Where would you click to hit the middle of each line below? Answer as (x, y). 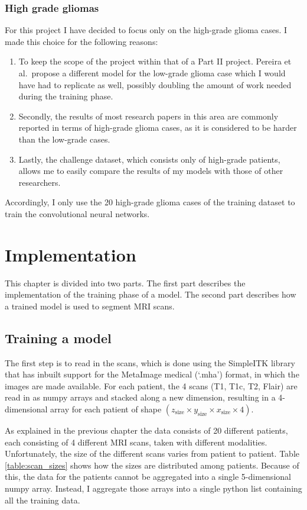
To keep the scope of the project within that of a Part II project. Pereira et (155, 61)
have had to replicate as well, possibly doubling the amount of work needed (155, 84)
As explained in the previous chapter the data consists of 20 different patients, (146, 430)
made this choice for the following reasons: (81, 41)
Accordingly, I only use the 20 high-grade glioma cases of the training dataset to (150, 202)
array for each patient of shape (106, 409)
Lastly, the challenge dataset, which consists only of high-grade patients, (149, 159)
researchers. (40, 182)
